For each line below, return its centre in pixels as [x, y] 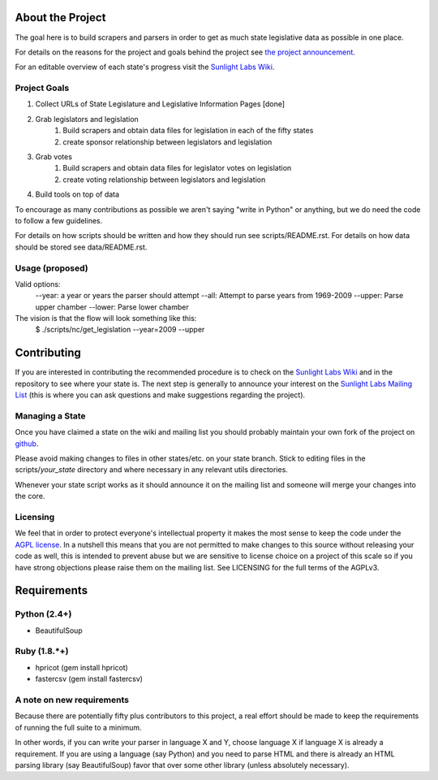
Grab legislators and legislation [87, 119]
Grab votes [54, 157]
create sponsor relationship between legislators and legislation [167, 141]
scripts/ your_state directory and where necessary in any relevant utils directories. [151, 470]
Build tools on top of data [77, 194]
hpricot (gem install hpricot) [82, 667]
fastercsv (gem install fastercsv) [89, 679]
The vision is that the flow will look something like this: [106, 318]
